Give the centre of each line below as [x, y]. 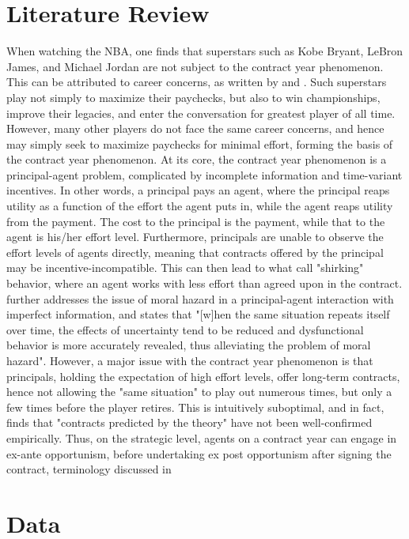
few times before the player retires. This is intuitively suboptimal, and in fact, [195, 407]
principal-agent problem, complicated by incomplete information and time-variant [204, 174]
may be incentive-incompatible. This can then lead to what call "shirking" [185, 268]
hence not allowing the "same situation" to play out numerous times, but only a [199, 392]
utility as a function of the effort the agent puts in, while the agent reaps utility [200, 206]
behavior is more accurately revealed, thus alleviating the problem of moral [189, 345]
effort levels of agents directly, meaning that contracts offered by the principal [195, 252]
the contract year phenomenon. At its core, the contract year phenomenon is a [197, 159]
